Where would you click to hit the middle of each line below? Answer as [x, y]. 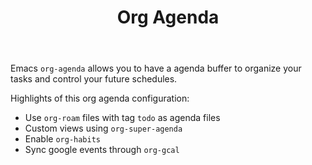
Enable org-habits [63, 139]
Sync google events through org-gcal [102, 150]
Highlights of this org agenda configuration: [100, 98]
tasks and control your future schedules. [94, 79]
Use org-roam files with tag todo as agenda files [122, 118]
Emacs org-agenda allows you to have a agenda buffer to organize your [156, 68]
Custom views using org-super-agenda [103, 128]
